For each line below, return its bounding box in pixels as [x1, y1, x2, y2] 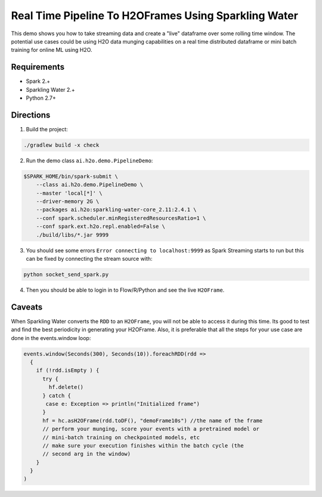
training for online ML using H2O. [11, 47, 92, 54]
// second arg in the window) [42, 450, 131, 458]
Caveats [11, 302, 43, 312]
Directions [11, 110, 51, 120]
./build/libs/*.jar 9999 [36, 231, 109, 238]
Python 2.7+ [26, 94, 57, 101]
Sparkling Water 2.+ [26, 86, 75, 93]
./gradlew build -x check [23, 141, 100, 149]
